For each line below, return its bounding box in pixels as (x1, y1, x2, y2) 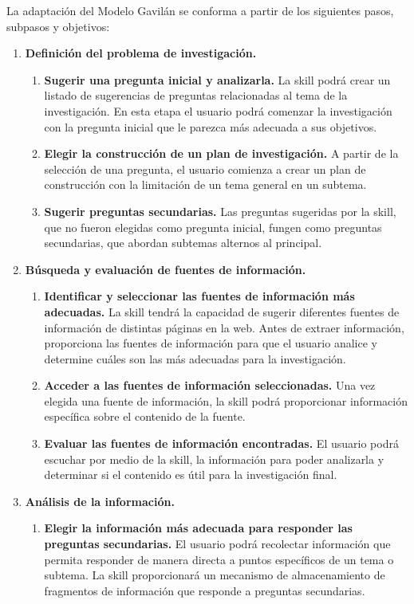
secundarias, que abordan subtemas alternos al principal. (44, 234, 322, 251)
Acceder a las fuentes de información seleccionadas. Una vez (44, 377, 376, 394)
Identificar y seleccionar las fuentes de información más (44, 288, 355, 304)
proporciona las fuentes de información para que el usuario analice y (44, 335, 377, 351)
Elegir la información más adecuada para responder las (44, 520, 353, 536)
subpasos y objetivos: (6, 18, 110, 34)
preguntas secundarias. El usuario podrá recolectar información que (44, 535, 391, 552)
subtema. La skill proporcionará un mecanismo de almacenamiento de (44, 567, 385, 583)
